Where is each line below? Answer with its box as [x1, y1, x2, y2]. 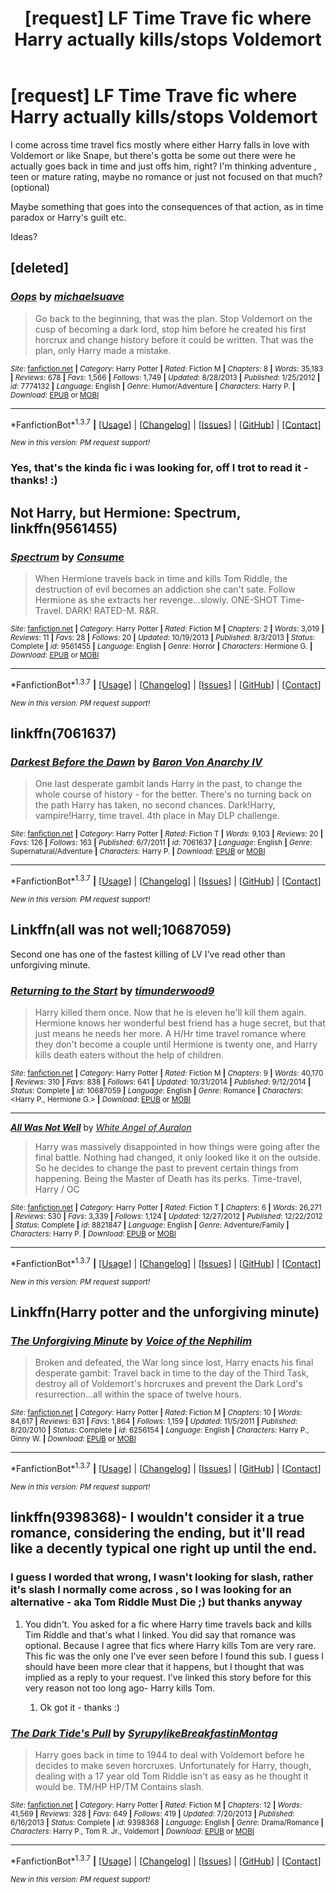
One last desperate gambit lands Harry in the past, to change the [34, 778, 303, 790]
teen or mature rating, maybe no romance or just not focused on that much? [10, 170, 323, 182]
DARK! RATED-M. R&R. [65, 604, 159, 616]
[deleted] [10, 260, 70, 277]
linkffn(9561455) [10, 520, 118, 537]
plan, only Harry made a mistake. [34, 344, 172, 356]
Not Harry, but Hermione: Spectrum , [10, 504, 242, 521]
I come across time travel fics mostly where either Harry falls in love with [10, 138, 310, 151]
